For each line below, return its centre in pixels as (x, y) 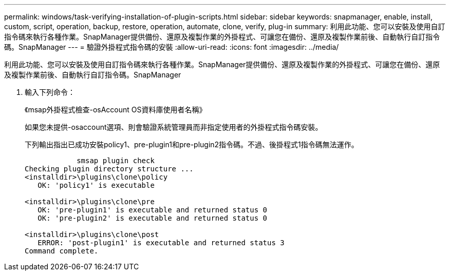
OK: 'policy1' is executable (96, 185)
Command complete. (62, 251)
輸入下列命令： (50, 92)
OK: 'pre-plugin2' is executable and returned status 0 (153, 218)
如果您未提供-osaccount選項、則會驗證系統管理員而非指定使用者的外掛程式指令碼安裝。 (174, 127)
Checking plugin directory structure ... (109, 169)
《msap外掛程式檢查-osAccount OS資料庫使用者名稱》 (116, 110)
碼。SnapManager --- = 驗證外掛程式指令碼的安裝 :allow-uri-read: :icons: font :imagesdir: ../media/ (172, 47)
